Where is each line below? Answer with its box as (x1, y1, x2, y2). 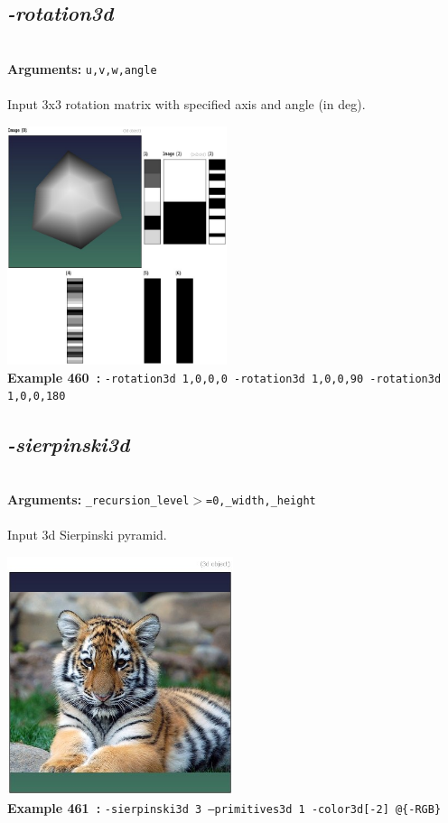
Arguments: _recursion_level (7, 489, 190, 508)
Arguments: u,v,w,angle (7, 59, 157, 78)
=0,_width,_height (206, 494, 316, 507)
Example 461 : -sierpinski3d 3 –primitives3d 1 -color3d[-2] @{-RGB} (7, 798, 442, 817)
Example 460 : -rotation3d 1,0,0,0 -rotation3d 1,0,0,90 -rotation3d (7, 367, 442, 386)
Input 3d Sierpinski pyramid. (7, 525, 167, 544)
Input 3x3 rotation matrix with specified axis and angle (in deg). (7, 95, 366, 114)
